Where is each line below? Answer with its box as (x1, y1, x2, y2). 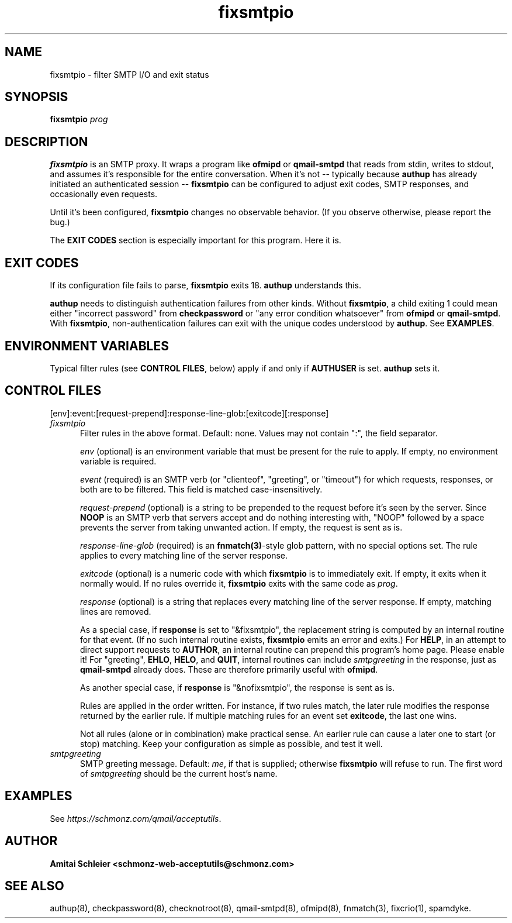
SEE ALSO (5, 878, 64, 893)
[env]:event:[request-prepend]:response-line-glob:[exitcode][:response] (50, 408, 329, 418)
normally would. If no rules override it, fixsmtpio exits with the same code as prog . (80, 578, 398, 588)
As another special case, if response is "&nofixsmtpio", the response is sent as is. (80, 682, 395, 693)
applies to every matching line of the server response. (80, 550, 288, 560)
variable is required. (80, 456, 157, 466)
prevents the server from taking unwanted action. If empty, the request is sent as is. (80, 522, 403, 532)
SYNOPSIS (5, 89, 68, 105)
